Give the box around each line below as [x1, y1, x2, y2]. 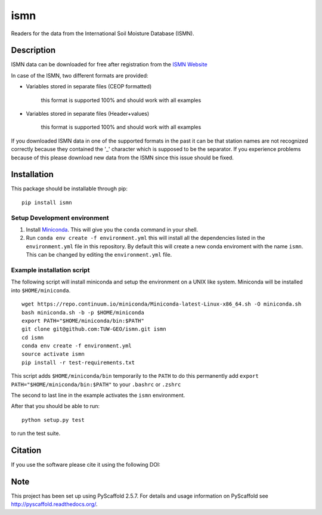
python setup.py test [21, 417, 85, 423]
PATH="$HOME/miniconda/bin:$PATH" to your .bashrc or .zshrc [11, 381, 181, 388]
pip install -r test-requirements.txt [21, 359, 135, 366]
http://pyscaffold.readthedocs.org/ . [11, 501, 98, 508]
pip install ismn [21, 199, 72, 206]
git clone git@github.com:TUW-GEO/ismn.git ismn [21, 326, 166, 332]
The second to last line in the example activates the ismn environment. [11, 391, 185, 399]
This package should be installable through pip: [11, 185, 128, 192]
